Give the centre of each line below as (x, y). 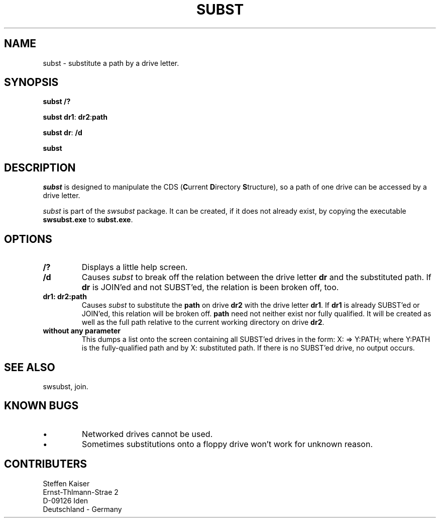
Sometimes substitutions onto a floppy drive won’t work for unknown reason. (227, 444)
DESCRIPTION (40, 167)
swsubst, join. (66, 386)
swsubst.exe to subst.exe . (88, 220)
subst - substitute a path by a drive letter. (111, 63)
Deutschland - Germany (82, 509)
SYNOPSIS (31, 82)
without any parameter (82, 331)
